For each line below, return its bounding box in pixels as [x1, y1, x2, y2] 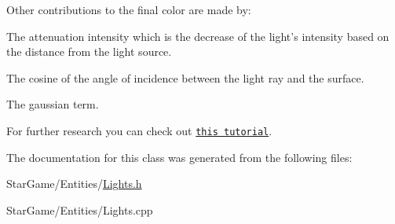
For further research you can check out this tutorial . [6, 122, 272, 138]
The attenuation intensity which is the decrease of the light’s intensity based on [6, 28, 390, 44]
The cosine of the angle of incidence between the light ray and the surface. [6, 69, 364, 86]
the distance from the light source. [6, 43, 172, 60]
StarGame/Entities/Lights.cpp [6, 201, 153, 218]
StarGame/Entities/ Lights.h [6, 175, 142, 192]
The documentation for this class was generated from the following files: [6, 149, 353, 165]
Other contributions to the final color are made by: [6, 2, 251, 17]
